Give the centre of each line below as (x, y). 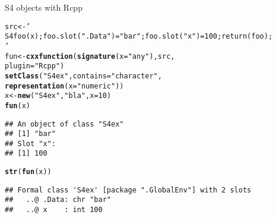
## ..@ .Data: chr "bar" (58, 200)
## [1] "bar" (30, 134)
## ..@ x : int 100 (54, 210)
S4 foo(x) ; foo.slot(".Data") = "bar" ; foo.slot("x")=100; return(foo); (139, 37)
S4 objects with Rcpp (44, 7)
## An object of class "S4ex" (64, 124)
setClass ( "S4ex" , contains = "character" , (83, 76)
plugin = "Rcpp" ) (35, 66)
